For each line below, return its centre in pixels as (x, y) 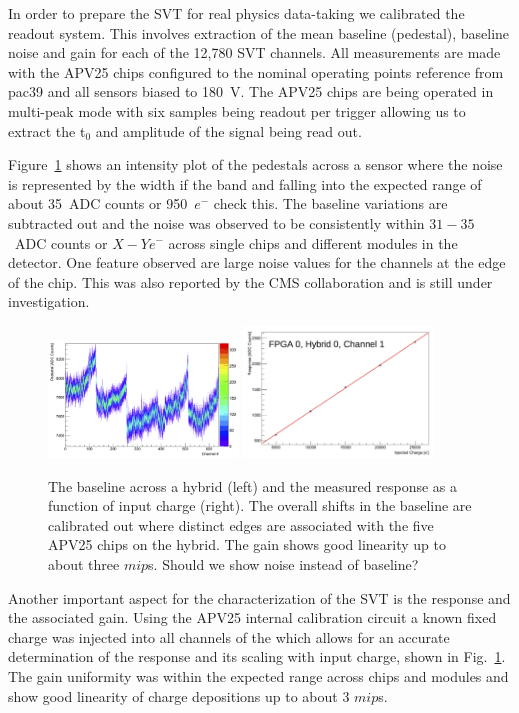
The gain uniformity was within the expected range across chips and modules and (258, 675)
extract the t (47, 130)
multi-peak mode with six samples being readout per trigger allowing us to (237, 110)
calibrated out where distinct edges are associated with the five (241, 524)
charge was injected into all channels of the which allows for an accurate (229, 636)
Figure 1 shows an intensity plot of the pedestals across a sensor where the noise (255, 164)
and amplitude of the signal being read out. (228, 130)
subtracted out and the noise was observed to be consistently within (216, 222)
